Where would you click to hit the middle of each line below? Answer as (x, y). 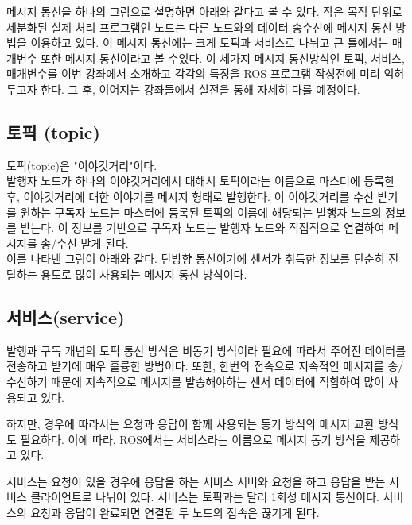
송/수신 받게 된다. (85, 243)
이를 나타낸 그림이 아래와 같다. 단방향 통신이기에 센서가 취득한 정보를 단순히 (196, 259)
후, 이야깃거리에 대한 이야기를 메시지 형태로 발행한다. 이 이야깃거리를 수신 (190, 196)
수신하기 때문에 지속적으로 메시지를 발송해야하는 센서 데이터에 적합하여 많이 (196, 381)
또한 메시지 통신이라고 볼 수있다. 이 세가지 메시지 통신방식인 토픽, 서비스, (223, 58)
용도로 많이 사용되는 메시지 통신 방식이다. (144, 274)
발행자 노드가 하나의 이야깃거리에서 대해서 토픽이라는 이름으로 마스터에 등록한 (201, 181)
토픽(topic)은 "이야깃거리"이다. (82, 165)
